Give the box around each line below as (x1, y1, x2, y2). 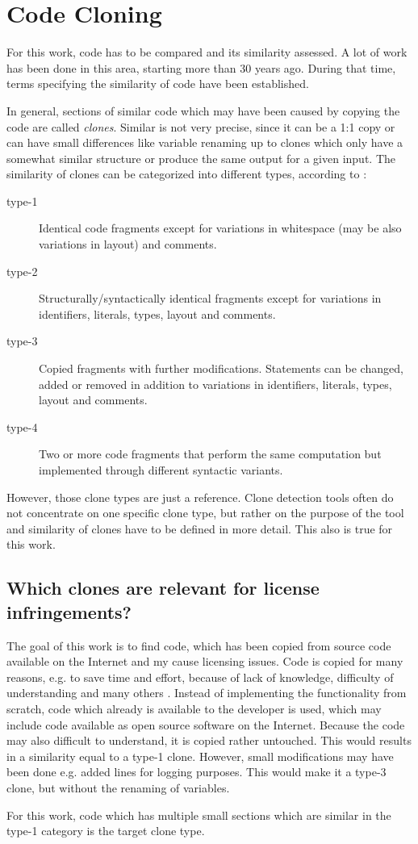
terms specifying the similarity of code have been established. (6, 75, 309, 92)
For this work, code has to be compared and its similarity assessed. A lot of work (6, 44, 408, 61)
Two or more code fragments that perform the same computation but (39, 445, 382, 462)
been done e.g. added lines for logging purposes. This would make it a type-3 (6, 763, 387, 780)
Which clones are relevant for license (6, 575, 320, 600)
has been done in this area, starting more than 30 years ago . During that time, (6, 59, 396, 76)
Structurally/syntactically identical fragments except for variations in (39, 290, 382, 307)
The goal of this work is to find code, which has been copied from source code (6, 637, 391, 654)
